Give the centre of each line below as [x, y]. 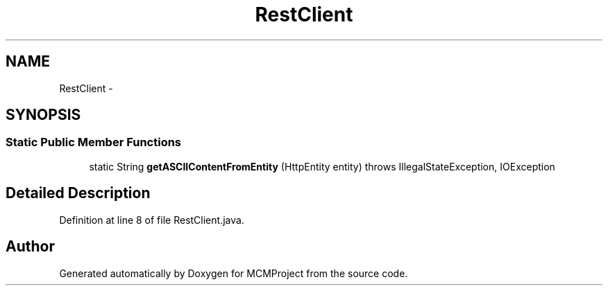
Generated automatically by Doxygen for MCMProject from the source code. [234, 273]
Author [30, 247]
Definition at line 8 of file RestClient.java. [152, 220]
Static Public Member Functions [94, 142]
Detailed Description [78, 193]
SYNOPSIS [43, 115]
